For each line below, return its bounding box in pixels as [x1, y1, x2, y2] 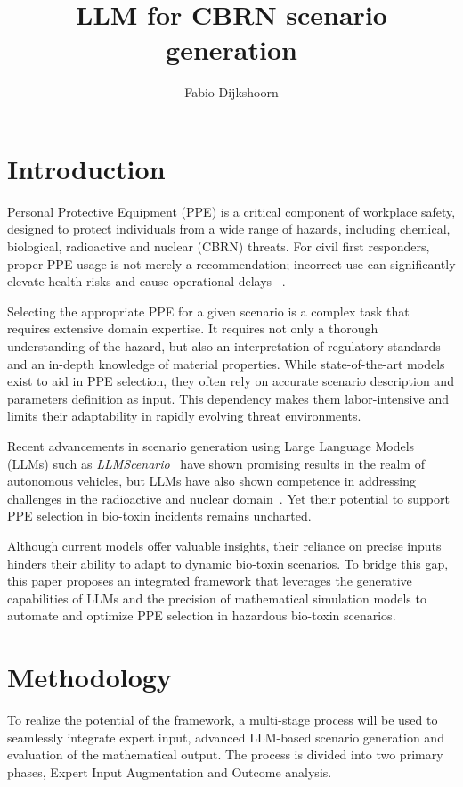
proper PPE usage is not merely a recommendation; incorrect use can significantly [7, 254, 456, 273]
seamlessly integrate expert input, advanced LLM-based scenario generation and [7, 727, 444, 746]
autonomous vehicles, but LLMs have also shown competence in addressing [7, 471, 417, 490]
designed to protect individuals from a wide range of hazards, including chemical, [7, 219, 451, 238]
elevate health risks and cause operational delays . [7, 272, 286, 291]
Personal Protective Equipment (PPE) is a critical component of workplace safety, [7, 201, 456, 220]
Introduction [7, 150, 166, 186]
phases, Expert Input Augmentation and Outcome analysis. [7, 762, 332, 781]
